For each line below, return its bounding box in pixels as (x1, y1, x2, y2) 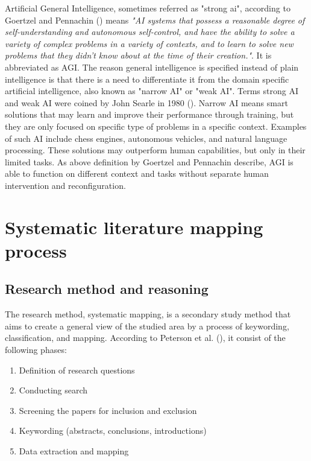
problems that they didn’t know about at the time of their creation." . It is (5, 49, 272, 62)
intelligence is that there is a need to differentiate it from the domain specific (5, 72, 289, 85)
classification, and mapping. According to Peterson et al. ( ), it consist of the (5, 331, 286, 344)
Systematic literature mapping (5, 214, 263, 239)
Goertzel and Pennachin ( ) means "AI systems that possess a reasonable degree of (5, 13, 305, 26)
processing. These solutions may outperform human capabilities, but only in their (5, 144, 306, 156)
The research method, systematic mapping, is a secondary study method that (5, 308, 291, 320)
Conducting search (19, 384, 88, 396)
